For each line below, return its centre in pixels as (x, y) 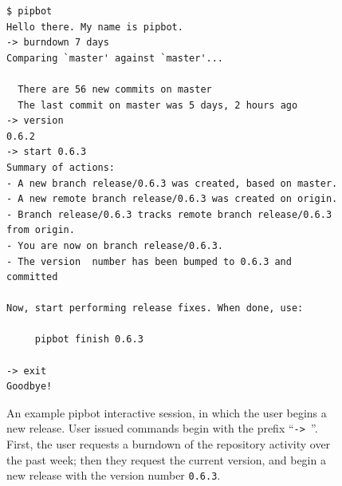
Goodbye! (29, 387)
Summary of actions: (61, 167)
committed (32, 277)
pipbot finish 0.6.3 (89, 340)
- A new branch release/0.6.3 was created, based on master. (172, 183)
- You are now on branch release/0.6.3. (115, 245)
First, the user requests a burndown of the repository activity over (169, 444)
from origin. (41, 230)
